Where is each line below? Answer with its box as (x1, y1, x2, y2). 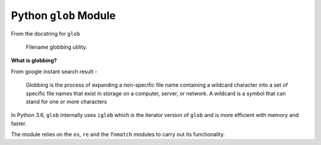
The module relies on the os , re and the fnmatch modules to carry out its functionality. (11, 131, 225, 138)
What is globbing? (11, 57, 57, 64)
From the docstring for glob (11, 30, 80, 37)
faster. (11, 119, 27, 127)
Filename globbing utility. (26, 43, 87, 51)
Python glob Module (11, 9, 116, 22)
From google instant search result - (11, 68, 97, 75)
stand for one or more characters (26, 98, 107, 105)
